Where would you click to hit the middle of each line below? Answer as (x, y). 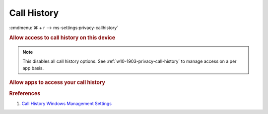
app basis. (33, 68)
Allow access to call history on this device (62, 38)
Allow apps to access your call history (57, 82)
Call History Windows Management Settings (67, 103)
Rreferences (25, 93)
